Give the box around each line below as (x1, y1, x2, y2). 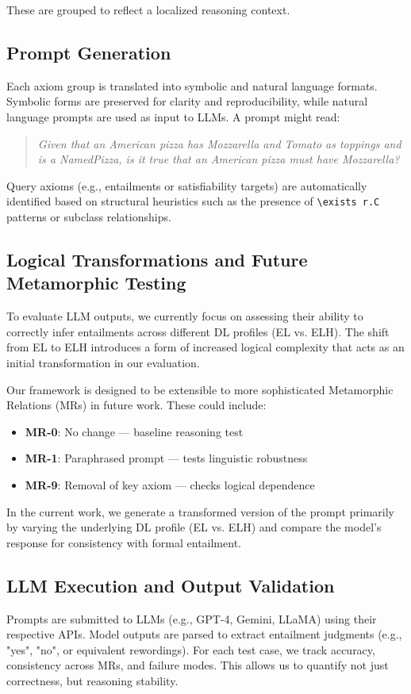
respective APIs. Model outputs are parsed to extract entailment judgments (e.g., (6, 626, 402, 642)
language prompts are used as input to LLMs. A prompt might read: (6, 108, 340, 125)
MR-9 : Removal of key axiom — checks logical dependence (25, 476, 315, 493)
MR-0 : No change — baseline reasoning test (25, 423, 244, 439)
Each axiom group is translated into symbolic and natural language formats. (6, 77, 378, 94)
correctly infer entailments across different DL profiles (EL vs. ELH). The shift (6, 323, 390, 339)
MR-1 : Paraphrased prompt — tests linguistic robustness (25, 450, 308, 466)
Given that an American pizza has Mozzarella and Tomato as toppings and (37, 135, 401, 151)
